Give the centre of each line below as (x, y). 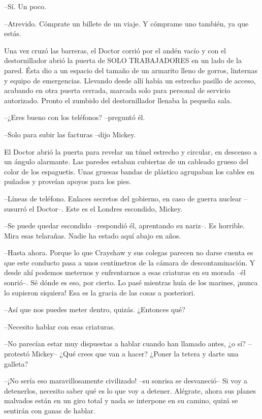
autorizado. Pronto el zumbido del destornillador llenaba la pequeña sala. (118, 100)
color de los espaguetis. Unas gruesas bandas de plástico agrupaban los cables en (129, 171)
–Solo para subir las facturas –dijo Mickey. (70, 134)
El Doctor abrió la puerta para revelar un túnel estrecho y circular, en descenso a (130, 151)
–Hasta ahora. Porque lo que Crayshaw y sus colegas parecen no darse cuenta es (129, 252)
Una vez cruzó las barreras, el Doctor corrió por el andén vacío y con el (115, 50)
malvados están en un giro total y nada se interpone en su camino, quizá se (121, 400)
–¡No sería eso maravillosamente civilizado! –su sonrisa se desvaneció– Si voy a (126, 381)
